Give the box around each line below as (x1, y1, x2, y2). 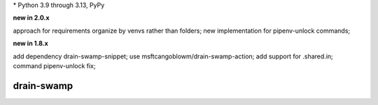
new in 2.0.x (13, 14, 50, 22)
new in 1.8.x (13, 39, 48, 48)
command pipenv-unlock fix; (13, 61, 96, 70)
